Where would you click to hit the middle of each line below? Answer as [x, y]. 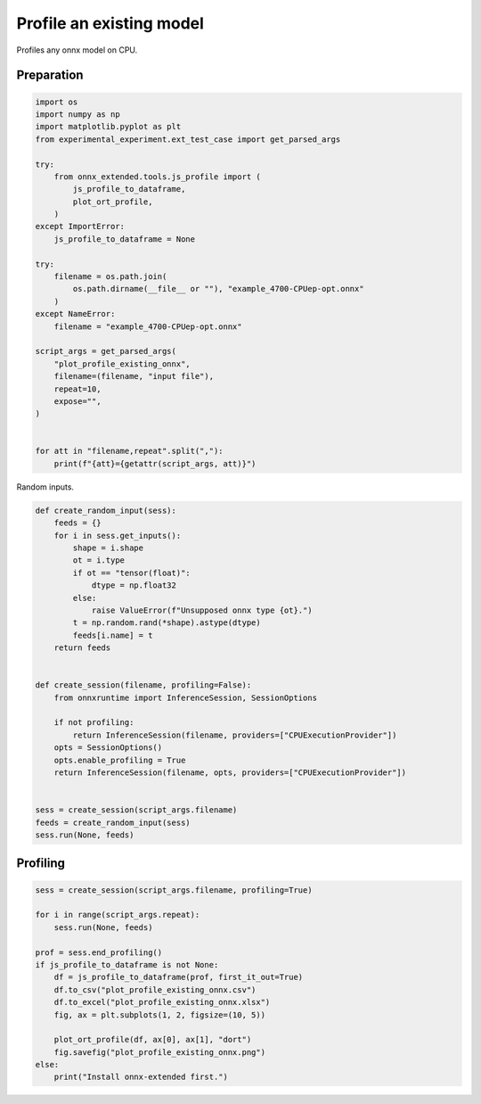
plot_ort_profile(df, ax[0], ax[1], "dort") [153, 1040]
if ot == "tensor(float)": [131, 573]
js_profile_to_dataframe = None [125, 239]
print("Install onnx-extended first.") [141, 1077]
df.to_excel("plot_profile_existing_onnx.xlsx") [162, 1002]
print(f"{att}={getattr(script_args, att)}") [155, 463]
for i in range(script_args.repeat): [118, 915]
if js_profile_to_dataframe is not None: [127, 964]
